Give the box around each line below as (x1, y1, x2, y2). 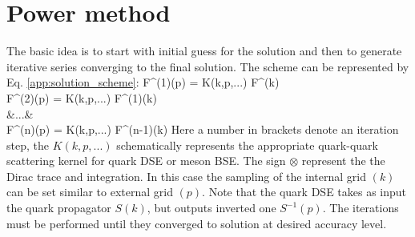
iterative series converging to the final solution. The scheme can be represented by (6, 58, 409, 74)
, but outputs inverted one (147, 199, 276, 216)
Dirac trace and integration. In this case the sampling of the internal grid (6, 167, 367, 184)
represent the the (301, 152, 385, 169)
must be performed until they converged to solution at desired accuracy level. (6, 215, 387, 231)
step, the (6, 136, 49, 153)
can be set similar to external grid (6, 183, 173, 200)
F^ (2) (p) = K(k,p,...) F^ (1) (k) (6, 89, 157, 106)
